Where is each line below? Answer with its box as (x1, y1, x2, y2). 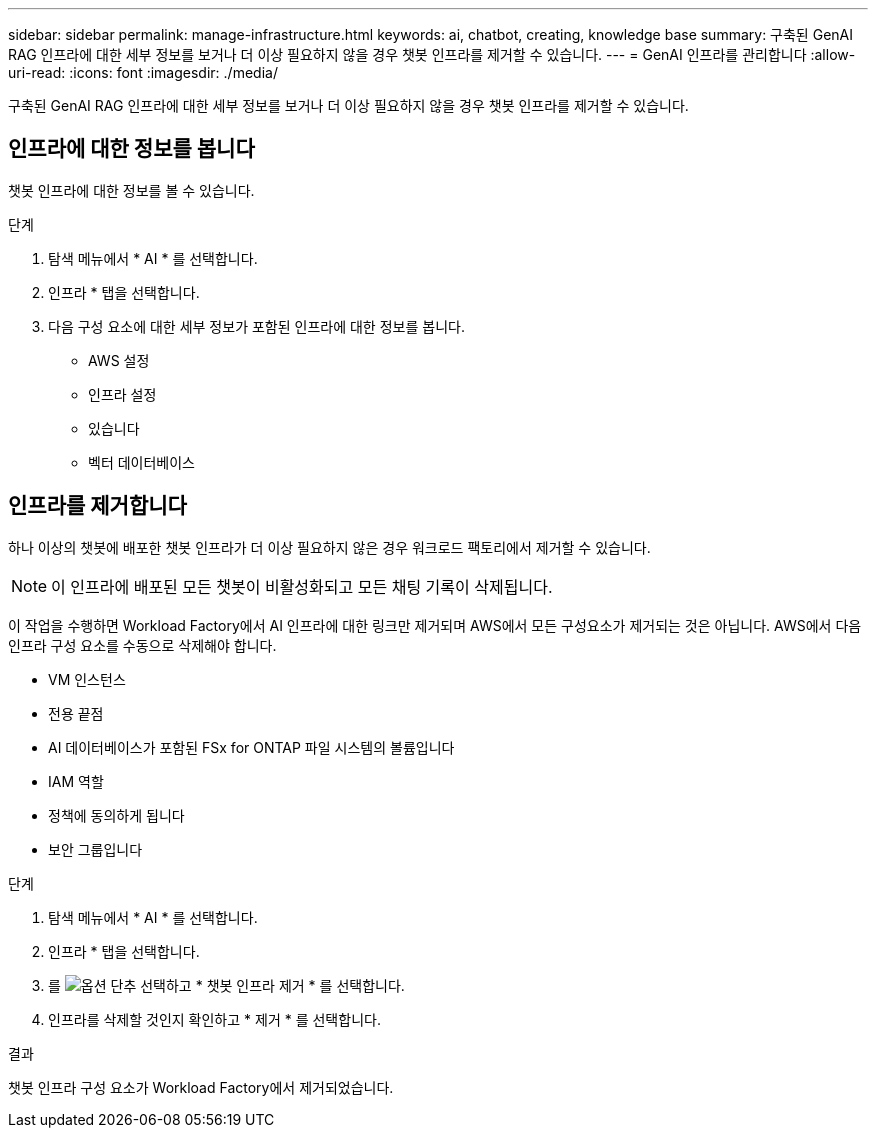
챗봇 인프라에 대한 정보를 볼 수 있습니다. (8, 181, 255, 199)
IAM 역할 (48, 772, 104, 790)
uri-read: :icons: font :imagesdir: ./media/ (8, 64, 278, 81)
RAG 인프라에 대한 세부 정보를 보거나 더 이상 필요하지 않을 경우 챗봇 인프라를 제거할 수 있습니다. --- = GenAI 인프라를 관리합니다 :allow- (8, 46, 856, 63)
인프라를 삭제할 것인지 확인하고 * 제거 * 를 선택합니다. (48, 1010, 381, 1028)
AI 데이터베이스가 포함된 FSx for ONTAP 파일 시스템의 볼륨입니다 (48, 738, 455, 756)
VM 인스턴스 (48, 670, 126, 688)
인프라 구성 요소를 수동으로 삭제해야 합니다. (8, 636, 277, 654)
